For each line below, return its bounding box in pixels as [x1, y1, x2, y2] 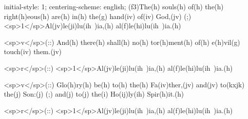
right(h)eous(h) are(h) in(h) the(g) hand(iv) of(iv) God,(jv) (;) [4, 11, 191, 21]
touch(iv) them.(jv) [4, 46, 62, 57]
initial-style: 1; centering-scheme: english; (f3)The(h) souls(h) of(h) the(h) [4, 1, 224, 11]
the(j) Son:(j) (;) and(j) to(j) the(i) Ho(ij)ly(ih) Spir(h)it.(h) [4, 89, 184, 99]
